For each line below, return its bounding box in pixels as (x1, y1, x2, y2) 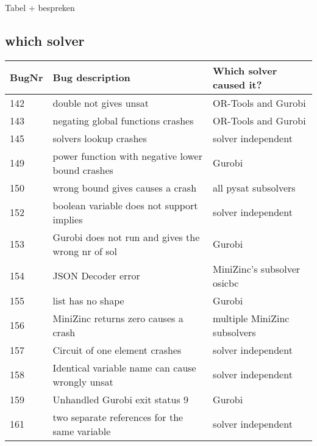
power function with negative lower (52, 148, 202, 163)
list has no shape (52, 293, 124, 308)
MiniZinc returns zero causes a (52, 311, 183, 325)
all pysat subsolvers (213, 180, 296, 195)
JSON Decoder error (52, 268, 140, 283)
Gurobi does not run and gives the (52, 229, 200, 244)
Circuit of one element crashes (52, 342, 182, 357)
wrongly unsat (52, 374, 113, 389)
